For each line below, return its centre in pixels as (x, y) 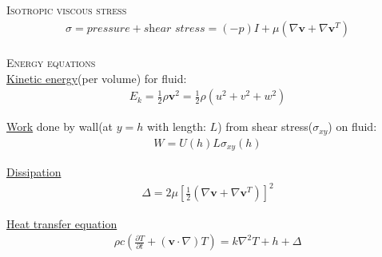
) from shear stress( (265, 127)
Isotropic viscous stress (67, 10)
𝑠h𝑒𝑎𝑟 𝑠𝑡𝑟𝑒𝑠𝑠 (174, 28)
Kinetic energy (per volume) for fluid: (97, 78)
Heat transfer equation (62, 223)
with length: (177, 127)
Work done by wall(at (60, 127)
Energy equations (51, 63)
